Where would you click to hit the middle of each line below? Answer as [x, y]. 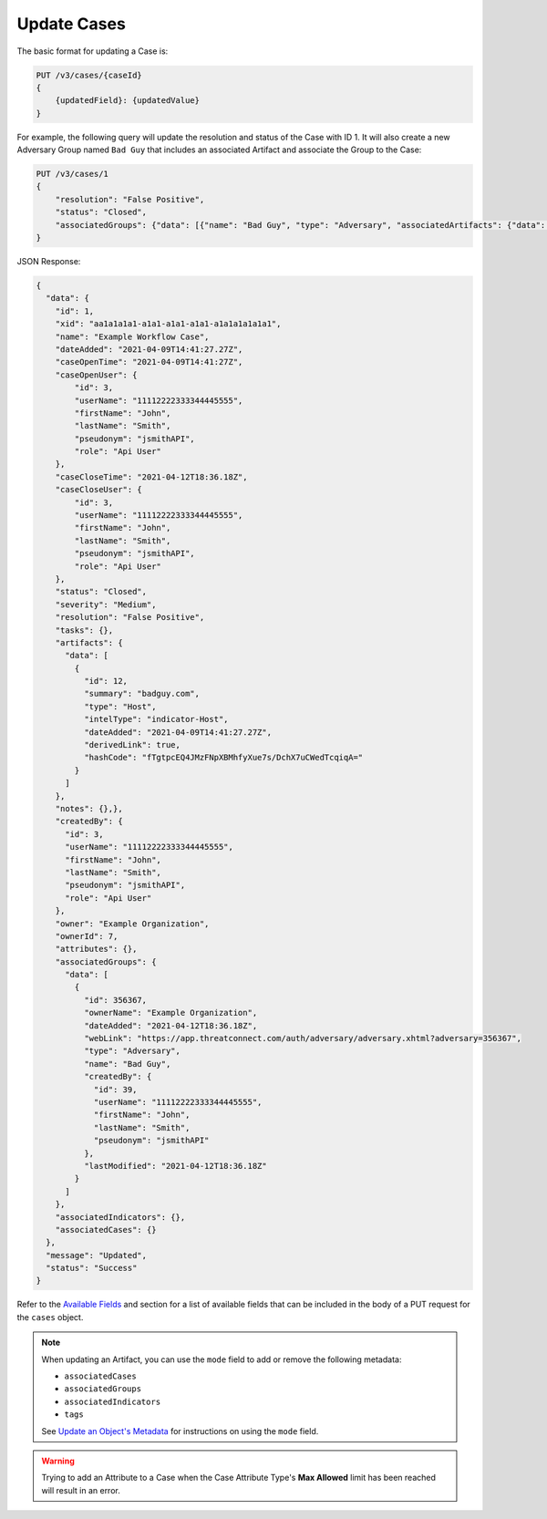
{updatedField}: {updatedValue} [128, 101]
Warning [58, 1461]
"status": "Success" [92, 1268]
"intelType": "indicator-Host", [156, 719]
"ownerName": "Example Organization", [170, 1013]
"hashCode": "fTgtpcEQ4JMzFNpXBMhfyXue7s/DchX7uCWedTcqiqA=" [223, 758]
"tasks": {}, [84, 630]
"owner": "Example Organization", [132, 924]
